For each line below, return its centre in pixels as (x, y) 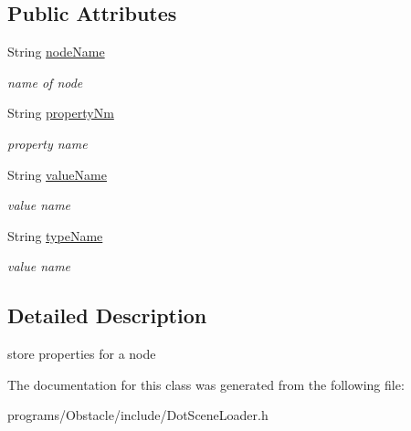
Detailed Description (107, 315)
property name (47, 143)
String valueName (57, 174)
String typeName (55, 235)
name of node (45, 82)
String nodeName (56, 52)
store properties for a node (82, 354)
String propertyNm (61, 113)
